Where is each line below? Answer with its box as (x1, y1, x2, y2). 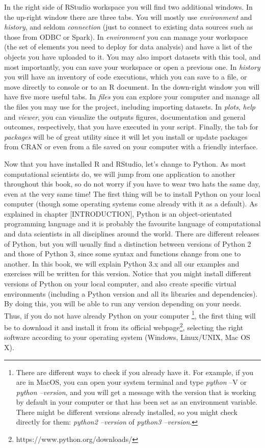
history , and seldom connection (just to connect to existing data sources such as (4, 21, 253, 32)
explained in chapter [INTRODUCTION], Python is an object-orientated (4, 208, 232, 219)
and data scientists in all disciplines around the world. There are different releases (4, 228, 259, 239)
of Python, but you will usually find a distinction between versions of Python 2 (4, 238, 251, 249)
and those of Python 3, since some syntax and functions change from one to (4, 248, 241, 259)
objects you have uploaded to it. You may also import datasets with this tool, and (4, 51, 261, 62)
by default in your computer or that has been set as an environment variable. (16, 397, 258, 407)
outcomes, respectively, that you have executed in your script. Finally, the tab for (4, 121, 258, 132)
